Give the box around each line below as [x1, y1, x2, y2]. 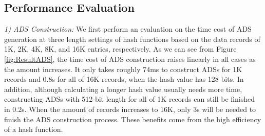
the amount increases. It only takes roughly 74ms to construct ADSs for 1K [4, 63, 242, 74]
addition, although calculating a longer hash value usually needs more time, [4, 83, 242, 94]
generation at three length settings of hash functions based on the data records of [4, 33, 260, 44]
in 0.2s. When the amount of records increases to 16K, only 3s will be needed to [4, 103, 256, 114]
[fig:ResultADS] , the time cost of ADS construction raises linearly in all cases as [4, 53, 256, 64]
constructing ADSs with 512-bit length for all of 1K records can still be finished [4, 94, 255, 104]
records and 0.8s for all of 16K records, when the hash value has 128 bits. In [4, 74, 244, 84]
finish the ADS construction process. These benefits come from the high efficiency [4, 114, 261, 124]
